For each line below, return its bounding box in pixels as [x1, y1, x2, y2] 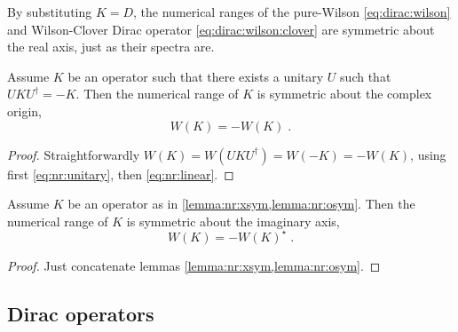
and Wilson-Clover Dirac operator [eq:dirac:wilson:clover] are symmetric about [7, 20, 435, 38]
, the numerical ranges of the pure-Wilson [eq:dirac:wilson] [133, 3, 451, 20]
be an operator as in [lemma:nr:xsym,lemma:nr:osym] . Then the [67, 194, 415, 213]
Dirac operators [7, 299, 154, 327]
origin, [7, 101, 42, 120]
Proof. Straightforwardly [7, 145, 140, 163]
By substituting [7, 3, 92, 20]
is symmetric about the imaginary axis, [126, 211, 340, 230]
